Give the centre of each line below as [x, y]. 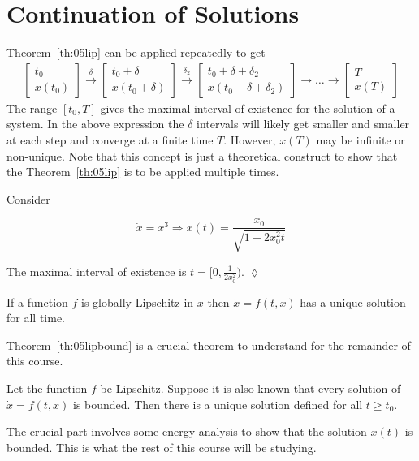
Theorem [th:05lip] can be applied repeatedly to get [136, 52]
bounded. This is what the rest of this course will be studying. [162, 447]
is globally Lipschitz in [138, 302]
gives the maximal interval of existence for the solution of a [248, 108]
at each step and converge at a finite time [110, 139]
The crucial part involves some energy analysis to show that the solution [187, 431]
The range [32, 108]
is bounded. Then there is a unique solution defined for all [218, 404]
